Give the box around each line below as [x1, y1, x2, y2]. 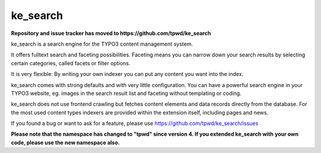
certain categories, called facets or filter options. [11, 59, 131, 66]
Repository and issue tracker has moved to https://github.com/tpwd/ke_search [11, 30, 211, 37]
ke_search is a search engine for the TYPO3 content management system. [11, 40, 193, 47]
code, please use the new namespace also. [11, 139, 120, 146]
